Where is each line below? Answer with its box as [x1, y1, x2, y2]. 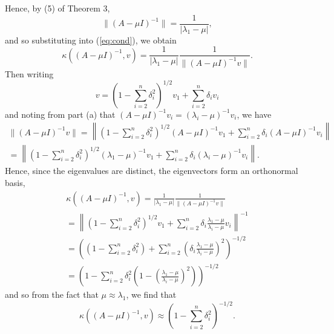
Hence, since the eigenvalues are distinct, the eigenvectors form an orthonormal [5, 164, 298, 177]
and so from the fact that [5, 288, 99, 301]
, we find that [126, 288, 177, 301]
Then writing [5, 67, 54, 80]
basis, [5, 176, 25, 188]
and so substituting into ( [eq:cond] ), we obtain [5, 33, 177, 46]
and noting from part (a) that [5, 108, 116, 120]
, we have [237, 108, 272, 120]
